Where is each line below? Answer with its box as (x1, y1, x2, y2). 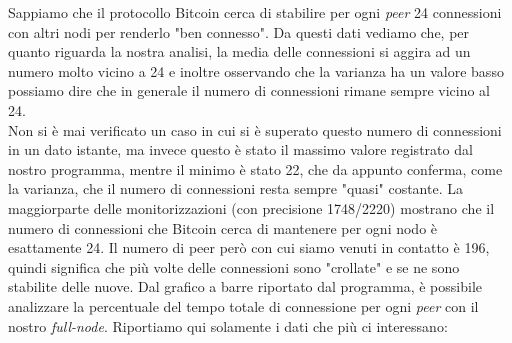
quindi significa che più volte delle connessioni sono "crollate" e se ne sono (8, 256, 460, 277)
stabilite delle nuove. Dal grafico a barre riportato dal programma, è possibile (8, 276, 482, 297)
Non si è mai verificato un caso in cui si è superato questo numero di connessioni (8, 119, 502, 140)
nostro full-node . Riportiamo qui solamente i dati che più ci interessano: (8, 315, 448, 336)
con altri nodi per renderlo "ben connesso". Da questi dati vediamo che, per (8, 21, 470, 42)
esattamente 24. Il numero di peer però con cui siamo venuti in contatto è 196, (8, 237, 490, 258)
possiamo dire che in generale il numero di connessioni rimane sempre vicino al (8, 80, 490, 101)
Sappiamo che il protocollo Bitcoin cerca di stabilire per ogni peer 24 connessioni (8, 2, 502, 22)
